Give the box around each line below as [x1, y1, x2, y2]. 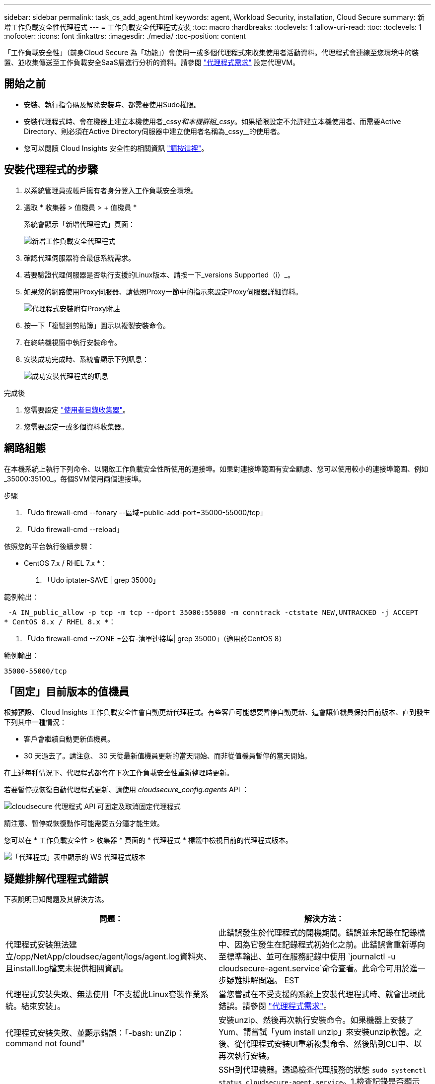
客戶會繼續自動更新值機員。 [24, 735, 114, 744]
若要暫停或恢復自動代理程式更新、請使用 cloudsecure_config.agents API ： [4, 785, 249, 794]
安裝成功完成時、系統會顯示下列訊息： [24, 354, 149, 363]
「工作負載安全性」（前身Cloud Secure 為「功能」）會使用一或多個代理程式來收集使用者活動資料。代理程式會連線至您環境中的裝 [4, 48, 419, 57]
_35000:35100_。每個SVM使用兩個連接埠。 [4, 474, 145, 483]
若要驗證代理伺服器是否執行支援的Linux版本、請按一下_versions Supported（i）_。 [24, 270, 294, 279]
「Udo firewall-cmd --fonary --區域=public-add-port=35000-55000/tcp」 [24, 508, 267, 517]
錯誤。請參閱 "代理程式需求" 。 [218, 1001, 332, 1012]
